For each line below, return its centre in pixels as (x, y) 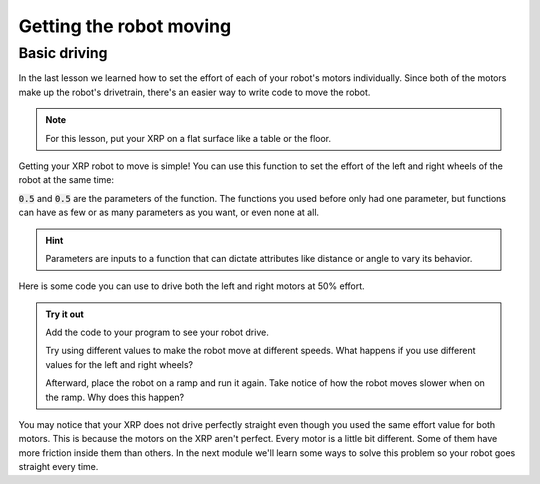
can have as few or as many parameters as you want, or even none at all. (169, 212)
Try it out (64, 314)
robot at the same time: (66, 180)
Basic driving (63, 53)
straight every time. (58, 467)
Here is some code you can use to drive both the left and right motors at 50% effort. (191, 286)
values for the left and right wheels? (119, 364)
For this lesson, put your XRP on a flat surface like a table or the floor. (188, 138)
